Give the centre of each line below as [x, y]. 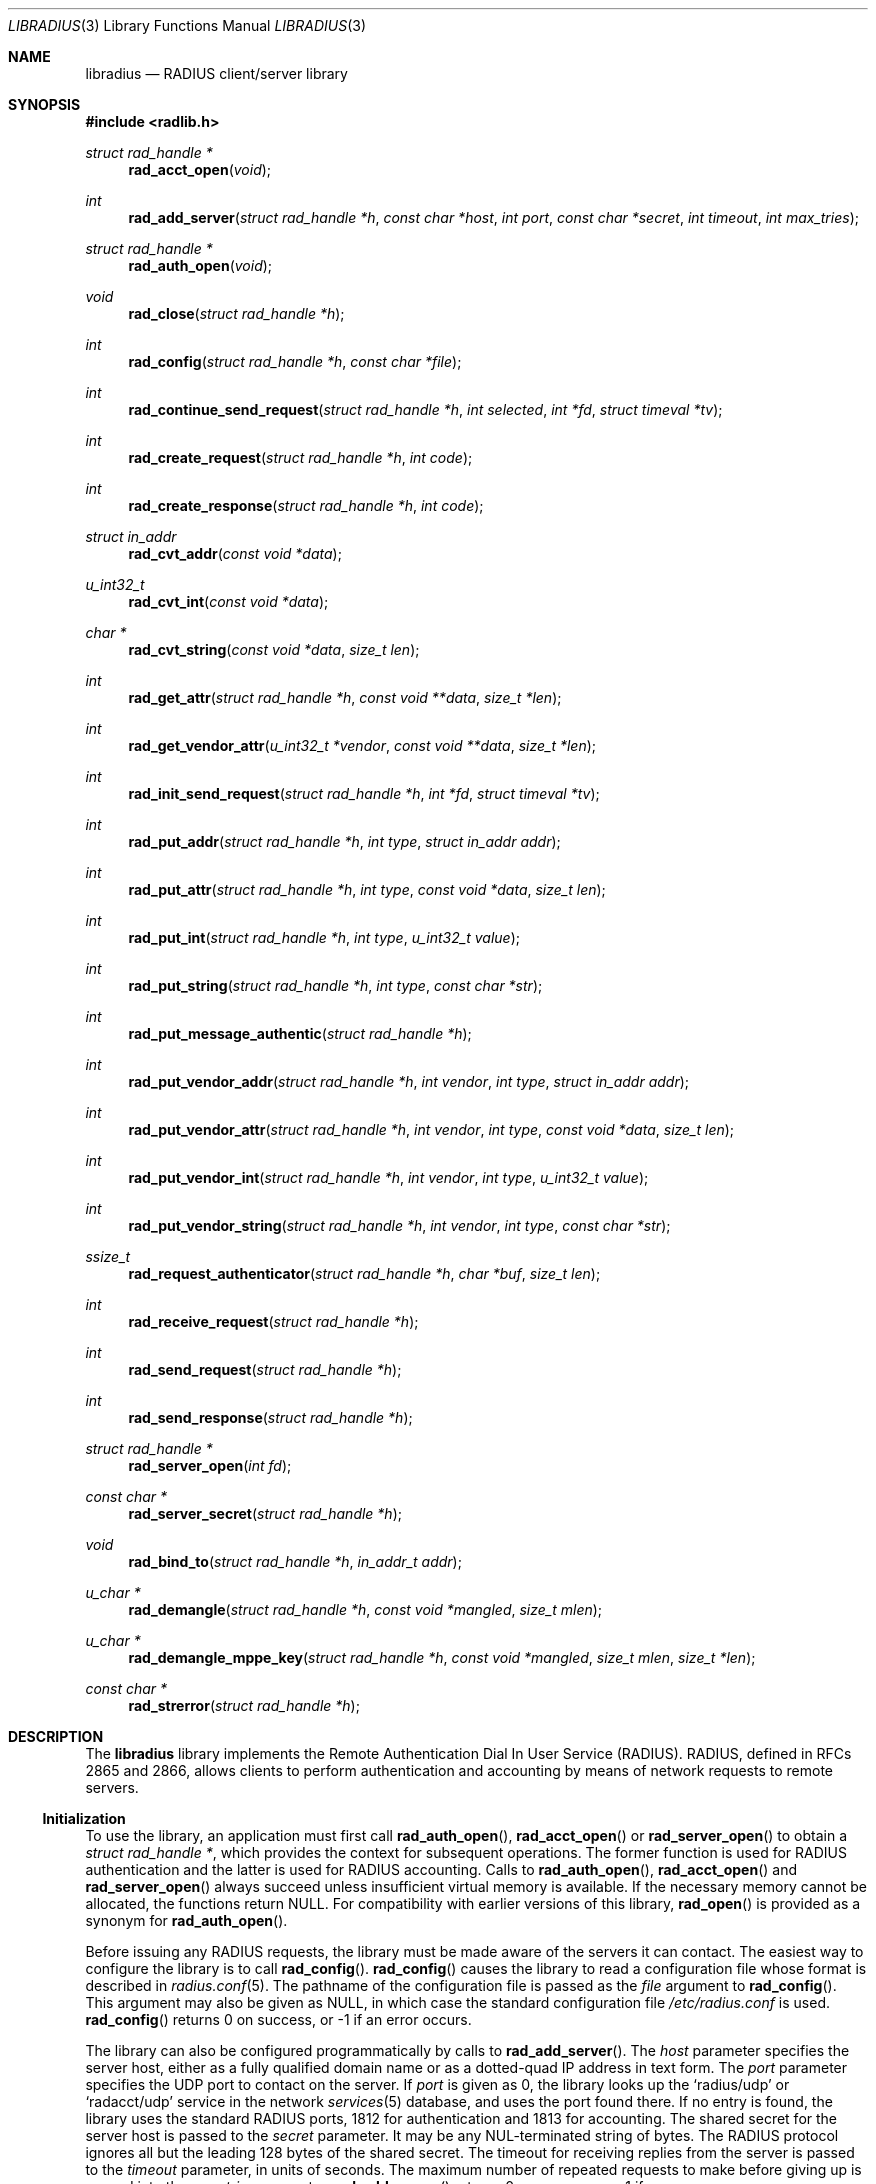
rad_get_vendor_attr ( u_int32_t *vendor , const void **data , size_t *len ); [362, 745]
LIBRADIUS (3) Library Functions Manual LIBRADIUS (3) [187, 25]
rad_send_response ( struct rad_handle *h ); [270, 1417]
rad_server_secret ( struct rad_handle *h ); [265, 1513]
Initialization [84, 1818]
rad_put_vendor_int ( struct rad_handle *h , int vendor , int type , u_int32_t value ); [388, 1177]
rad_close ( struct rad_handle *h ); [236, 313]
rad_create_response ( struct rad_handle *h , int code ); [306, 505]
